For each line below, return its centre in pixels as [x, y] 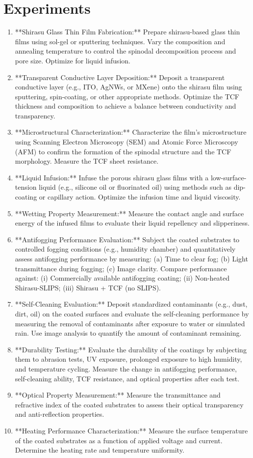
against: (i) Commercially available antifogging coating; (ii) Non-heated [122, 278]
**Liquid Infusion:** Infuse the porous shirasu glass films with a [112, 177]
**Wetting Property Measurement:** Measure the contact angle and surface [129, 213]
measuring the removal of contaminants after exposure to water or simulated [130, 323]
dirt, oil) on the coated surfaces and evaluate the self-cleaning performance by [132, 313]
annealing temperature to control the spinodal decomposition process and [126, 51]
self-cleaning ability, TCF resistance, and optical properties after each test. [127, 378]
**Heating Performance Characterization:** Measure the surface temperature [131, 430]
